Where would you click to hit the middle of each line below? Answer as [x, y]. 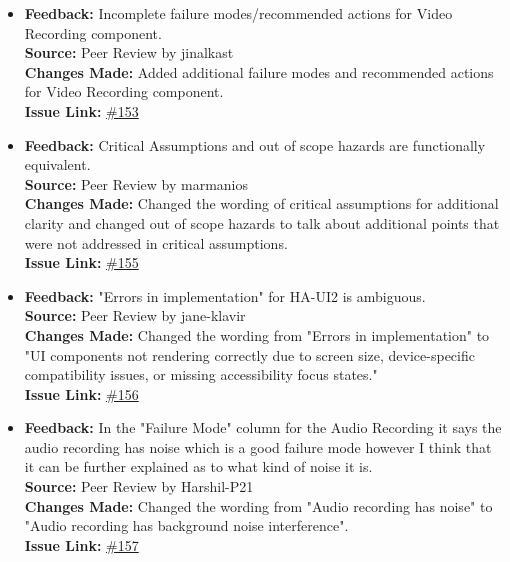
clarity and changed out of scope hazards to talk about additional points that [262, 222]
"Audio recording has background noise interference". [186, 525]
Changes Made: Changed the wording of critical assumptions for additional [261, 203]
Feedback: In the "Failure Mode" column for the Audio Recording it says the [263, 427]
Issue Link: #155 [81, 262]
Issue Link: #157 [81, 544]
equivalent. [57, 164]
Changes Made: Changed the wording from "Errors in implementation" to [257, 334]
